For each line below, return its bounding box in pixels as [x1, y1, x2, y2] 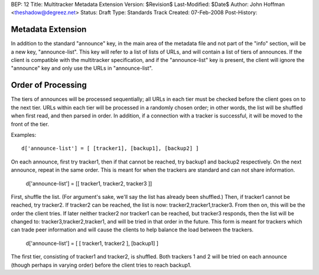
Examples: [11, 131, 37, 138]
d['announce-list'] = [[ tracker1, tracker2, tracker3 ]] [25, 180, 152, 187]
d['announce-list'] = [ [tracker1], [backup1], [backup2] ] [21, 145, 199, 152]
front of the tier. [11, 120, 50, 127]
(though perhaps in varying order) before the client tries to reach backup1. [11, 261, 192, 269]
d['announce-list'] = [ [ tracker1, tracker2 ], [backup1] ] [25, 240, 159, 247]
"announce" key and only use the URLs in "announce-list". [11, 65, 153, 72]
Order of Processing [11, 80, 87, 90]
